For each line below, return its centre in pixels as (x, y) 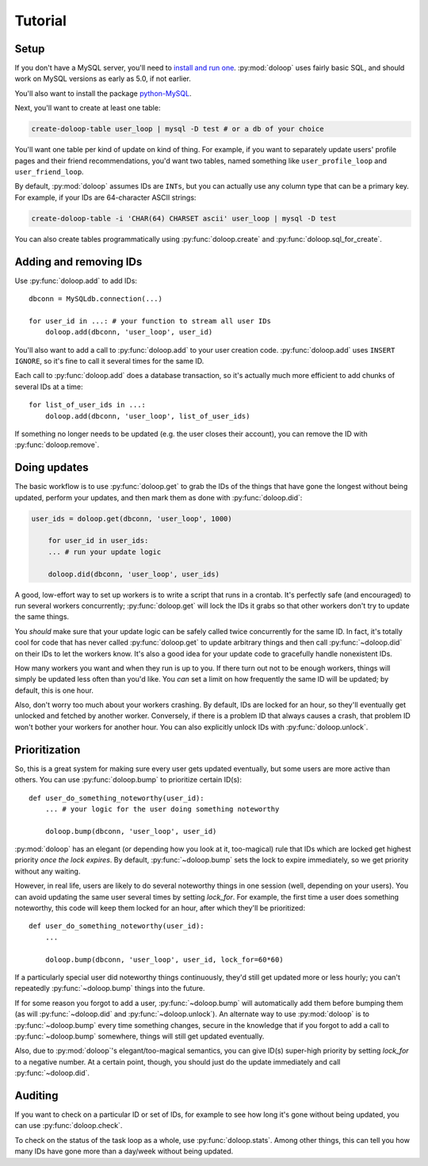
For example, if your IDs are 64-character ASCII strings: (105, 197)
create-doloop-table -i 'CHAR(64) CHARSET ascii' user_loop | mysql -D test (184, 218)
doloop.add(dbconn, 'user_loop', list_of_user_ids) (147, 416)
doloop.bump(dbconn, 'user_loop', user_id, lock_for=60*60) (164, 960)
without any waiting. (48, 871)
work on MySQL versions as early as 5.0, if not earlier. (103, 78)
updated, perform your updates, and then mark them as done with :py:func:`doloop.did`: (159, 497)
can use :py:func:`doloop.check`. (69, 1126)
